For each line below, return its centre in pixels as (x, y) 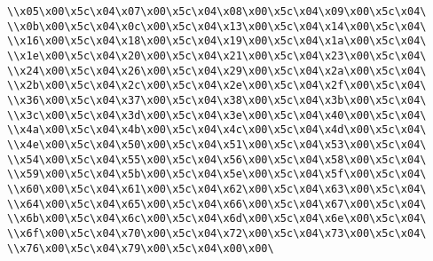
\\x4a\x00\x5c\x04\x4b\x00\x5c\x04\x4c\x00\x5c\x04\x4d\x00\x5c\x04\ (217, 130)
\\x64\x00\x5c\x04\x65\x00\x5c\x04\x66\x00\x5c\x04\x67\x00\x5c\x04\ (217, 204)
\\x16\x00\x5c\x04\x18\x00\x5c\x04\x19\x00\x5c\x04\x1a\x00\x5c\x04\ (217, 41)
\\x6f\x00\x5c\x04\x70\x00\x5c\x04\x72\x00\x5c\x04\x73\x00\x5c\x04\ (217, 233)
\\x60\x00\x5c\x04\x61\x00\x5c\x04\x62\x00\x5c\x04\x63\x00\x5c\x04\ (217, 189)
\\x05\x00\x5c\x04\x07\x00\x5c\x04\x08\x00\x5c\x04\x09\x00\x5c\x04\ (217, 12)
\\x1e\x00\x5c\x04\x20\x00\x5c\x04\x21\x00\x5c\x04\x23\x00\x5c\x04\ (217, 55)
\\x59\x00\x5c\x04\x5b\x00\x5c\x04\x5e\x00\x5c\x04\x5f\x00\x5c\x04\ (217, 174)
